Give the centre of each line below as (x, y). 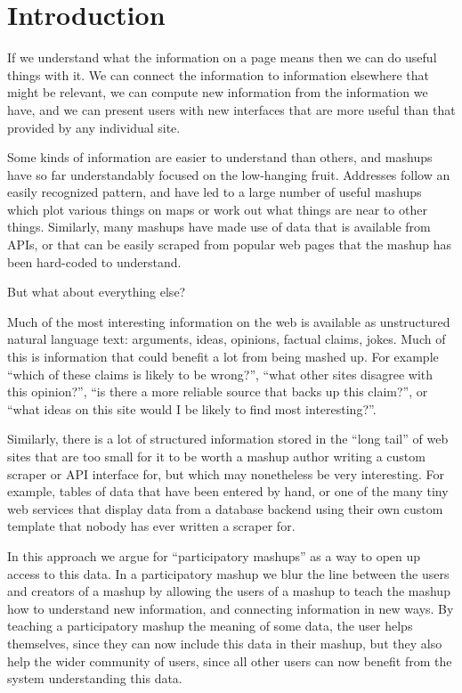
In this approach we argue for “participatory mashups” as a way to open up (214, 555)
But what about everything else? (97, 292)
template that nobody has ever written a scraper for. (151, 526)
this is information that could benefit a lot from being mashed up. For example (223, 357)
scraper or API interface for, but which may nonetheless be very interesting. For (226, 473)
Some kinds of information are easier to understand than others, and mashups (220, 157)
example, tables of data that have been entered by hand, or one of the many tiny (228, 491)
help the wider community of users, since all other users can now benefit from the (230, 660)
